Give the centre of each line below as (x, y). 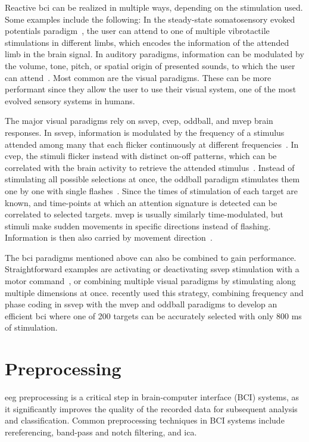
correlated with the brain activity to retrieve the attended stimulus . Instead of (150, 167)
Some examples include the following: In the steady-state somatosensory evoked (150, 19)
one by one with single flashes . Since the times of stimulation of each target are (151, 190)
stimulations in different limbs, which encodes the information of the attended (147, 42)
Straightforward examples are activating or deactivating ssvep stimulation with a (152, 269)
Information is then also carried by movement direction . (109, 237)
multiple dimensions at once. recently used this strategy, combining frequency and (154, 292)
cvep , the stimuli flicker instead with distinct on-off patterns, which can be (141, 156)
